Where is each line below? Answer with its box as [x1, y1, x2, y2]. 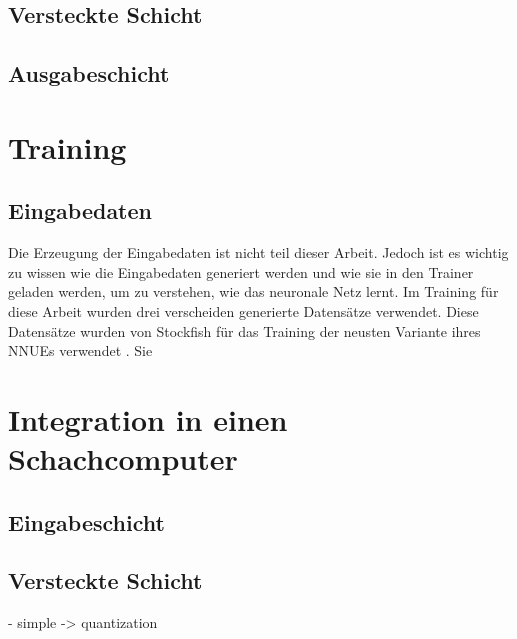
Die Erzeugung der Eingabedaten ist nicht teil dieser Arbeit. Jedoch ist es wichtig [8, 242, 509, 263]
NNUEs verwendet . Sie [8, 340, 153, 361]
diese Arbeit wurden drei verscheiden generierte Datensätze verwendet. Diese [8, 300, 479, 321]
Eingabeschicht [8, 506, 165, 537]
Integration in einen [8, 398, 288, 439]
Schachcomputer [8, 438, 238, 479]
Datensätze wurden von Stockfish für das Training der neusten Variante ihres [8, 320, 481, 341]
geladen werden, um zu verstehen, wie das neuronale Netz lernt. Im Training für [8, 281, 499, 302]
